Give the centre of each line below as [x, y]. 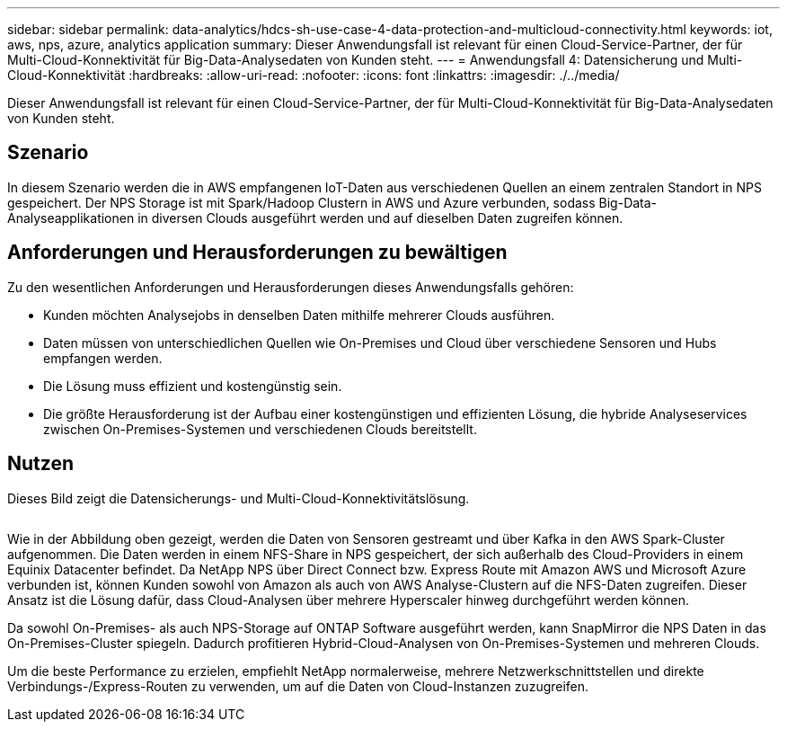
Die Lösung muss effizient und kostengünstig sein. [193, 386]
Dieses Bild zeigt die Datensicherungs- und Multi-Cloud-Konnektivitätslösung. [239, 498]
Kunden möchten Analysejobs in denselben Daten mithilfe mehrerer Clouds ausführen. [299, 315]
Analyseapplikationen [71, 218]
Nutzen [40, 464]
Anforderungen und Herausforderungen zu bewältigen [257, 253]
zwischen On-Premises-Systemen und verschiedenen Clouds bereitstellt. [260, 429]
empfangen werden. [103, 358]
